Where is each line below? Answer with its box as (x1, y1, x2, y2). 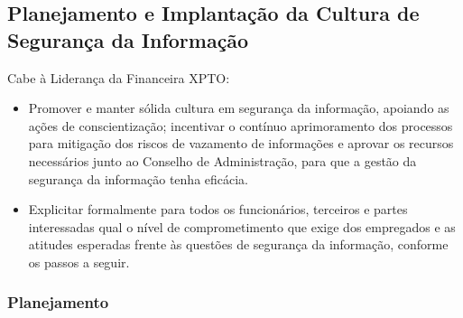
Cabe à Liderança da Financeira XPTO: (7, 68, 230, 87)
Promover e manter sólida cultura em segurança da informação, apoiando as (28, 98, 449, 117)
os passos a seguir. (28, 252, 130, 271)
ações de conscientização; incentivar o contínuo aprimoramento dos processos (28, 116, 453, 135)
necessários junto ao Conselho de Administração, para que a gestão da (28, 151, 417, 170)
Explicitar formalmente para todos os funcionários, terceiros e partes (28, 200, 408, 219)
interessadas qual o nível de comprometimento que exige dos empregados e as (28, 217, 456, 236)
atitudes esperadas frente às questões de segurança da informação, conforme (28, 235, 449, 254)
